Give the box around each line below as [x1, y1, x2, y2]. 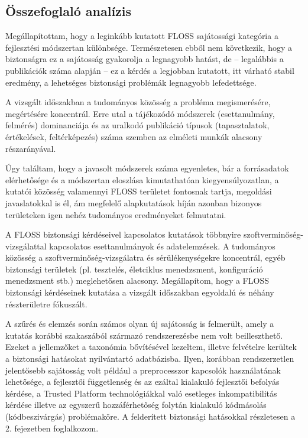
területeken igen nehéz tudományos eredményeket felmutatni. [5, 208, 226, 220]
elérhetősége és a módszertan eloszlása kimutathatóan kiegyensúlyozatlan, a [5, 173, 279, 186]
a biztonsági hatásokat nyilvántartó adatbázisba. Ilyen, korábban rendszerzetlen [5, 352, 294, 365]
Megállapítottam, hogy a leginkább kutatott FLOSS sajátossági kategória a [5, 30, 278, 42]
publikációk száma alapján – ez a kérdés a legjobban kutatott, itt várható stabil [5, 64, 294, 76]
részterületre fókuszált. [5, 297, 87, 310]
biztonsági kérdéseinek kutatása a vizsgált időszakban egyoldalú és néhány [5, 286, 274, 299]
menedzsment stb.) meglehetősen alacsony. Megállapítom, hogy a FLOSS [5, 274, 269, 287]
